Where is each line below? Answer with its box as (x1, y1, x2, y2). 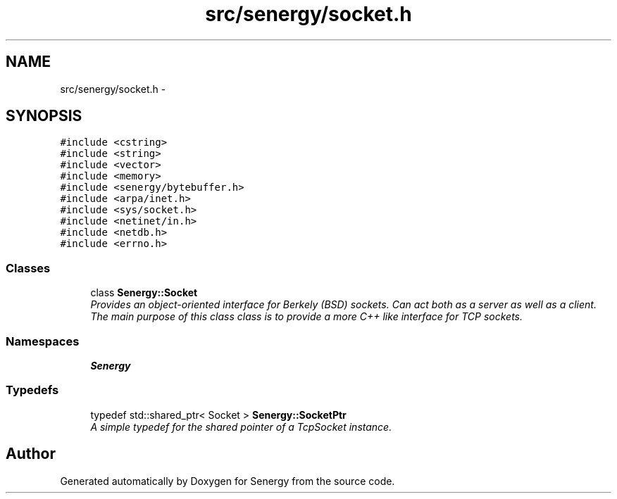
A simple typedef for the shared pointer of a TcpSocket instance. (90, 420, 392, 433)
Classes (6, 260, 51, 275)
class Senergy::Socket (90, 286, 198, 299)
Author (6, 445, 56, 463)
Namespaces (6, 334, 80, 348)
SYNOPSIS (6, 107, 82, 125)
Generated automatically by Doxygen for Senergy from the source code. (60, 474, 395, 487)
